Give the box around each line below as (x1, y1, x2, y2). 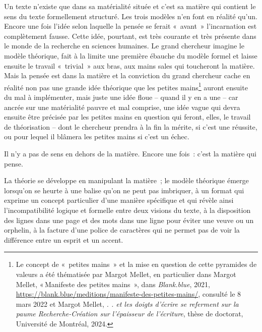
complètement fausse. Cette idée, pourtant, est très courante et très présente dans (4, 30, 256, 41)
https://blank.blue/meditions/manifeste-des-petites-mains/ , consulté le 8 (16, 289, 241, 299)
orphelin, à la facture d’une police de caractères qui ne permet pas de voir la (4, 225, 240, 235)
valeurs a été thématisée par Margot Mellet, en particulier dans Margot (16, 268, 236, 279)
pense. (4, 158, 23, 169)
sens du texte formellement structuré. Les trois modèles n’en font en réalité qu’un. (4, 11, 257, 21)
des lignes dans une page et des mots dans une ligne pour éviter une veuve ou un (4, 214, 254, 225)
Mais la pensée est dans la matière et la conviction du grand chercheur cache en (4, 70, 250, 81)
